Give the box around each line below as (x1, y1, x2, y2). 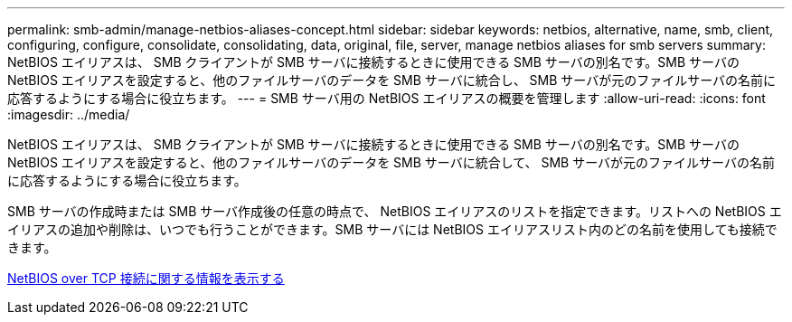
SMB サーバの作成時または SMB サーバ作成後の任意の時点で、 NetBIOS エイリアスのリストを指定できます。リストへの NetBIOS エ (7, 204, 782, 219)
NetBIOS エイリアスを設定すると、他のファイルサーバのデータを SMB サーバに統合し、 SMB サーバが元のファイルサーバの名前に (7, 72, 777, 88)
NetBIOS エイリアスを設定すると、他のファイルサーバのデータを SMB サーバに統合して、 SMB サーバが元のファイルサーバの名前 (7, 155, 775, 170)
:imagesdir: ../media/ (7, 107, 130, 122)
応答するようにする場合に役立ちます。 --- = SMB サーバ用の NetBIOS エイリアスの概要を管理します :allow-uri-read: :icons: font (7, 90, 766, 106)
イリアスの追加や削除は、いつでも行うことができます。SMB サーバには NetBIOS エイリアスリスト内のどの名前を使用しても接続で (7, 222, 778, 237)
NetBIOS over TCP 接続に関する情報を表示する (7, 270, 285, 286)
